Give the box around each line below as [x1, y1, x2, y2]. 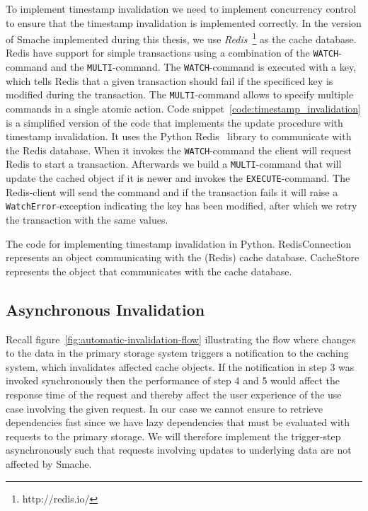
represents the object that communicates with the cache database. [6, 263, 292, 278]
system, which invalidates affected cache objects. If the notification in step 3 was [6, 359, 355, 374]
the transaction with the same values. [6, 212, 168, 226]
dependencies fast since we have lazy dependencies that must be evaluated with [6, 415, 350, 430]
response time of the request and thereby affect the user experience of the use [6, 386, 342, 401]
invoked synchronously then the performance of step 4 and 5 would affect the [6, 373, 340, 388]
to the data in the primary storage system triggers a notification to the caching [6, 345, 349, 360]
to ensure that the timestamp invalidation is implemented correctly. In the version [6, 15, 362, 30]
